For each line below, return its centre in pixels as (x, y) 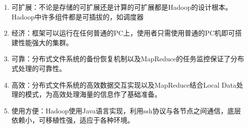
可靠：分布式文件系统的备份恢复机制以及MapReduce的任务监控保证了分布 (128, 59)
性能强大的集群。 (45, 42)
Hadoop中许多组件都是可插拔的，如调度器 (78, 16)
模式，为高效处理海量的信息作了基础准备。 (93, 94)
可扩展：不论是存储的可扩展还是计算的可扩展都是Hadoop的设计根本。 (122, 7)
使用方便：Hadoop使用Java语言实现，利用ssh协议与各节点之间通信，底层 (126, 110)
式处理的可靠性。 (39, 68)
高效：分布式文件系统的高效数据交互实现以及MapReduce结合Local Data (124, 84)
